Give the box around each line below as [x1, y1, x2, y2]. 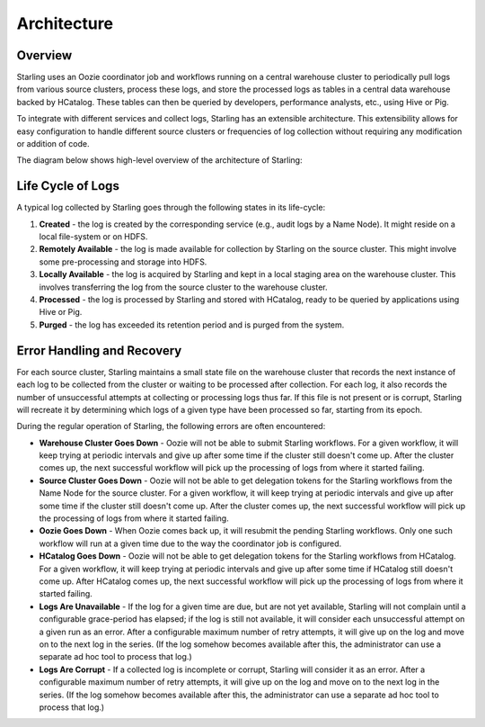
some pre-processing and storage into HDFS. [39, 256, 207, 267]
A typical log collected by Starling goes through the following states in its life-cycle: [16, 202, 326, 213]
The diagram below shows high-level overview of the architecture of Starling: [16, 155, 303, 166]
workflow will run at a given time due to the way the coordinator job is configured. [39, 538, 342, 549]
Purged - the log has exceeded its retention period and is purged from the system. [39, 319, 345, 330]
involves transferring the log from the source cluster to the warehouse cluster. [39, 282, 328, 292]
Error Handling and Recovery [16, 343, 182, 358]
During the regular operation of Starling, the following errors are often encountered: [16, 421, 326, 432]
